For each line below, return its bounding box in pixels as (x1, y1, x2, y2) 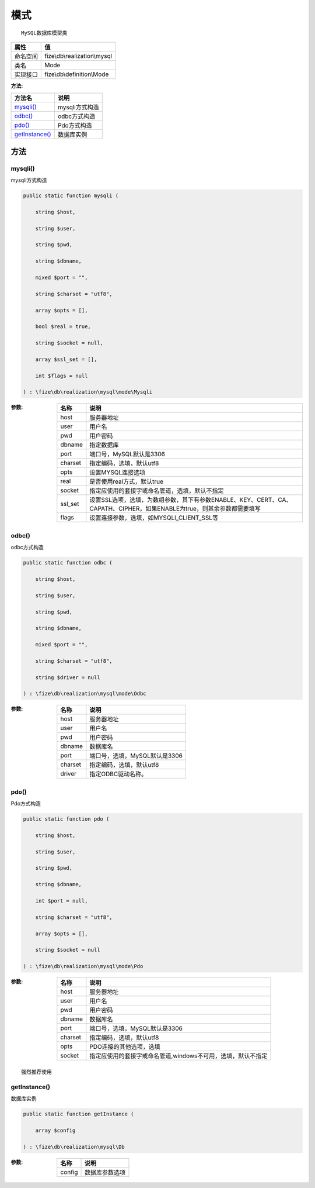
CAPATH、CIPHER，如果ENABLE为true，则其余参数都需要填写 (89, 505, 261, 513)
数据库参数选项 (85, 1168, 126, 1176)
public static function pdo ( (23, 816, 110, 822)
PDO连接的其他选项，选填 (89, 1043, 160, 1051)
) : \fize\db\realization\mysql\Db (23, 1144, 125, 1150)
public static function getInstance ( (23, 1111, 134, 1117)
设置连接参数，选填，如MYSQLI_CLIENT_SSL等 (89, 514, 219, 522)
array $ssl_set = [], (35, 356, 97, 363)
